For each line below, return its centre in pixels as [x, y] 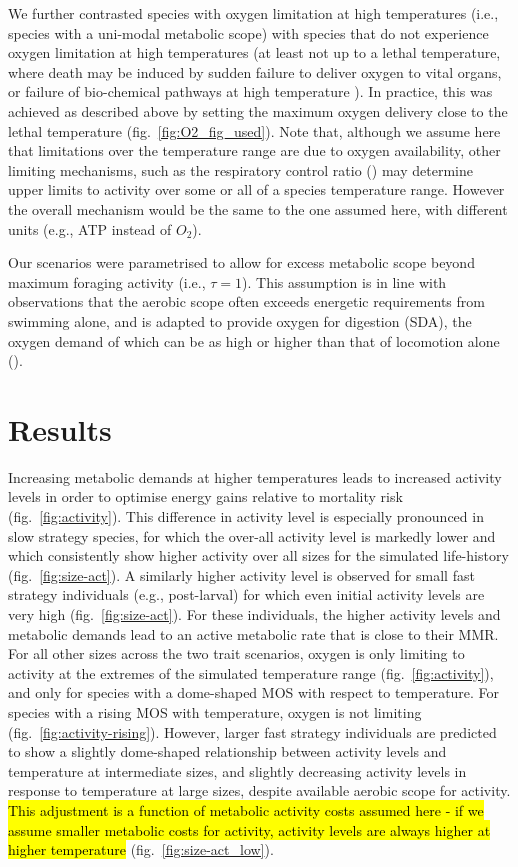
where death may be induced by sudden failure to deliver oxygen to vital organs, [255, 71]
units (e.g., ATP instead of [90, 228]
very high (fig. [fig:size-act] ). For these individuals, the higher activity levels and [254, 613]
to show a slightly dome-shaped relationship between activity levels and [227, 751]
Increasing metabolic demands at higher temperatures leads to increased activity [255, 476]
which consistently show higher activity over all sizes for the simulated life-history [258, 555]
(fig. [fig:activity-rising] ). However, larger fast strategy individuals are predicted [252, 731]
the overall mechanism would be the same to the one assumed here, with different [258, 208]
